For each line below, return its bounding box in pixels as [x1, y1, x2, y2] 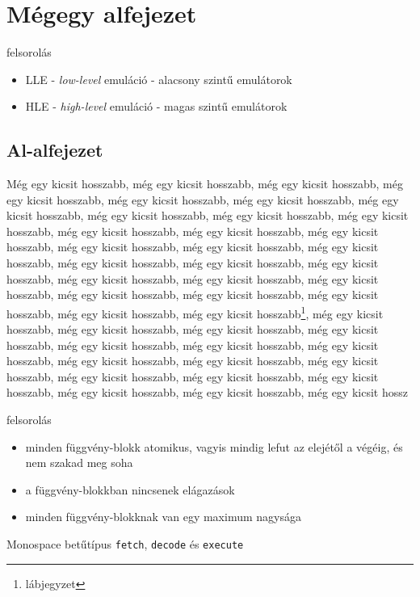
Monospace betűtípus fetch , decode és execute [6, 536, 244, 553]
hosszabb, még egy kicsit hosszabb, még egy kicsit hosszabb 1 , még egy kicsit [6, 302, 384, 322]
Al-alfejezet [6, 137, 103, 162]
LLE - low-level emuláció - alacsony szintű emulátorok [25, 70, 292, 87]
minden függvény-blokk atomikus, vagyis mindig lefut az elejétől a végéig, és [25, 438, 403, 455]
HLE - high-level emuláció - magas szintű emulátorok [25, 98, 288, 115]
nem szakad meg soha [25, 454, 133, 471]
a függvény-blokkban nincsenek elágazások [25, 481, 235, 498]
